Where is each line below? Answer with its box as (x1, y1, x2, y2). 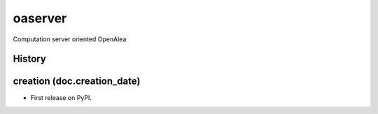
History (13, 53, 47, 65)
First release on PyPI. (30, 94, 92, 102)
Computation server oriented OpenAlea (13, 35, 127, 43)
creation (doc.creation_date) (13, 76, 141, 87)
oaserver (13, 10, 67, 26)
